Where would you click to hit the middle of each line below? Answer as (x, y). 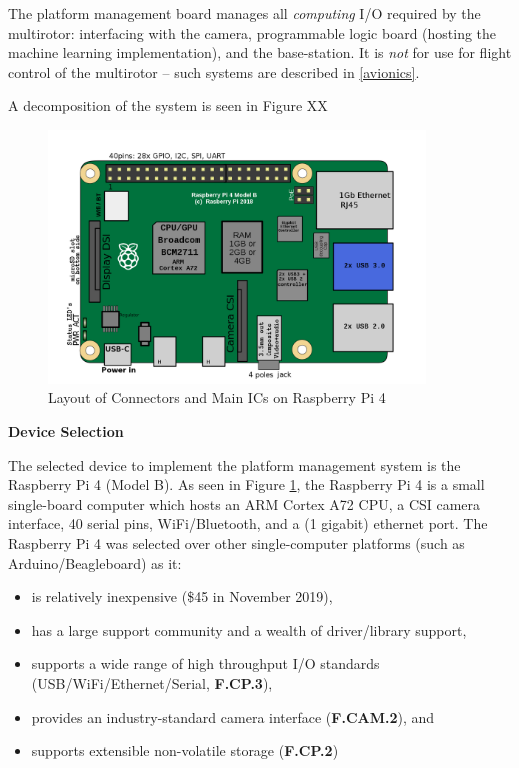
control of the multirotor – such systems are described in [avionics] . (214, 71)
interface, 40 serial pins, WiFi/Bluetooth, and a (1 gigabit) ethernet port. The (248, 523)
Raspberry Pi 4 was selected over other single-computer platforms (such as (236, 543)
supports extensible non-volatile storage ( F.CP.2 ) (185, 750)
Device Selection (66, 431)
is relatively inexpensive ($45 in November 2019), (182, 596)
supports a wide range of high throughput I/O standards (205, 663)
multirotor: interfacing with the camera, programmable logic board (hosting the (252, 32)
